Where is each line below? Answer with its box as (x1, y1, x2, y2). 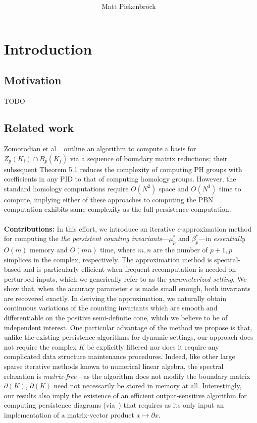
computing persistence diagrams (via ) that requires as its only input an (4, 400, 224, 410)
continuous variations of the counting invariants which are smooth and (4, 302, 218, 313)
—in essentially (198, 233, 245, 243)
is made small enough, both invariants (135, 283, 251, 294)
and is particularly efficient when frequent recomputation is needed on (23, 264, 236, 274)
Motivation (4, 72, 61, 88)
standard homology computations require (4, 183, 129, 193)
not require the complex (4, 341, 77, 352)
